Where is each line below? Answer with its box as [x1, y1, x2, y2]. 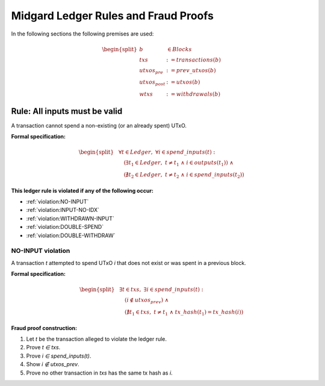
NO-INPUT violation [11, 247, 70, 255]
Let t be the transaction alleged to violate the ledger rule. [26, 335, 167, 343]
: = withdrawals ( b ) [166, 91, 221, 98]
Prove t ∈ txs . [26, 344, 61, 351]
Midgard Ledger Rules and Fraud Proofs [11, 9, 214, 22]
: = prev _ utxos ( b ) [166, 67, 216, 73]
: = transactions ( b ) [166, 56, 221, 63]
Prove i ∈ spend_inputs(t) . [26, 352, 91, 360]
